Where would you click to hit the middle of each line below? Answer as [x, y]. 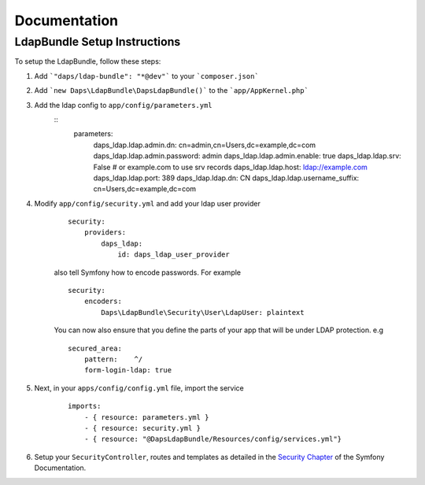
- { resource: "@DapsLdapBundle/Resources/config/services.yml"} [213, 439]
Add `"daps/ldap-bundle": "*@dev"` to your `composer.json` [146, 76]
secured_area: [95, 348]
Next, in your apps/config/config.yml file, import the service [139, 388]
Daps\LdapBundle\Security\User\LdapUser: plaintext [203, 312]
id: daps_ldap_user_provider [174, 255]
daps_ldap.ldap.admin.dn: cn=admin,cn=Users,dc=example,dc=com [205, 145]
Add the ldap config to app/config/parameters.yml [123, 105]
